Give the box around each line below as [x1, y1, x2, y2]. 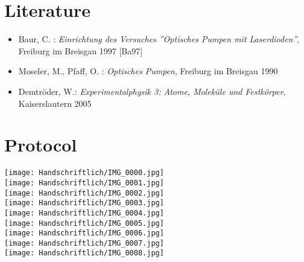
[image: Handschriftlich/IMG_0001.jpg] [4, 178, 164, 187]
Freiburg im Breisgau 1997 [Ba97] [18, 44, 143, 57]
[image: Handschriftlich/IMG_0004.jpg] [4, 208, 164, 217]
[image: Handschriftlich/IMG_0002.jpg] [4, 188, 164, 197]
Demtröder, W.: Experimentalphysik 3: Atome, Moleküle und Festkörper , [18, 85, 286, 97]
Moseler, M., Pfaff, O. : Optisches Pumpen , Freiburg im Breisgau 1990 [18, 65, 278, 77]
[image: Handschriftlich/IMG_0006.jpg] [4, 229, 164, 238]
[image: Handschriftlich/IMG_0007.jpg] [4, 238, 164, 248]
